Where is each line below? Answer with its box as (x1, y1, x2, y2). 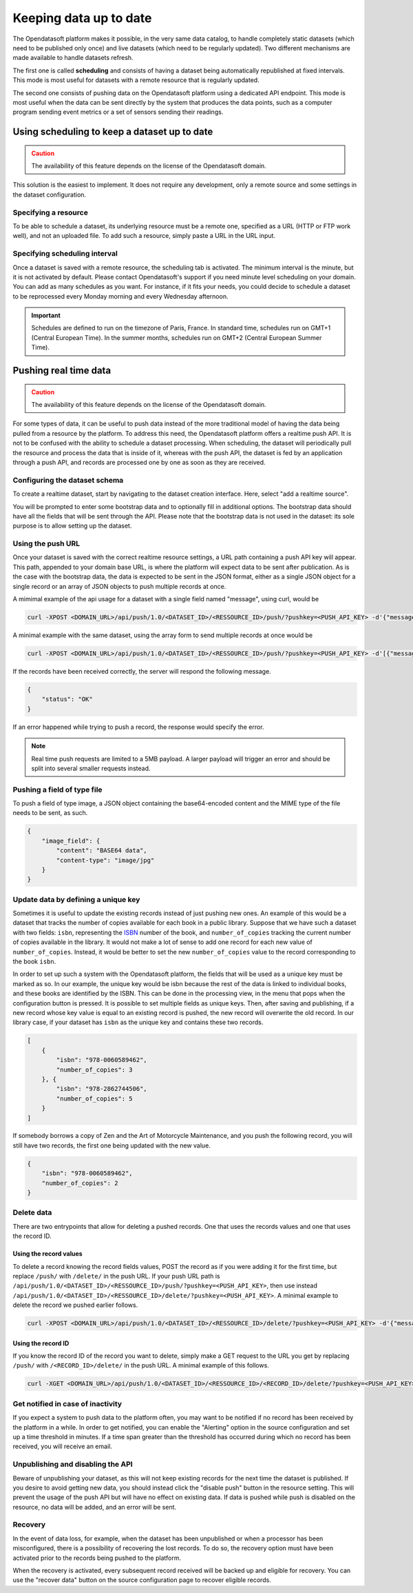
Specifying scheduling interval (12, 249, 118, 259)
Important (31, 311, 61, 320)
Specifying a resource (12, 208, 89, 217)
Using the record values (12, 1250, 83, 1258)
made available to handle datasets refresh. (12, 54, 134, 62)
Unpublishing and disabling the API (12, 1459, 134, 1469)
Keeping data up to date (12, 10, 152, 26)
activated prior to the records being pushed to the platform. (12, 1554, 182, 1562)
